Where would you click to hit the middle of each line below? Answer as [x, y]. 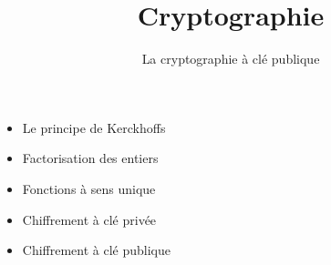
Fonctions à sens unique [89, 188]
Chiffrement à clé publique [97, 250]
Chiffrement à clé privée [89, 219]
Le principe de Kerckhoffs [94, 127]
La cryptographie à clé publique [231, 59]
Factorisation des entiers [90, 158]
